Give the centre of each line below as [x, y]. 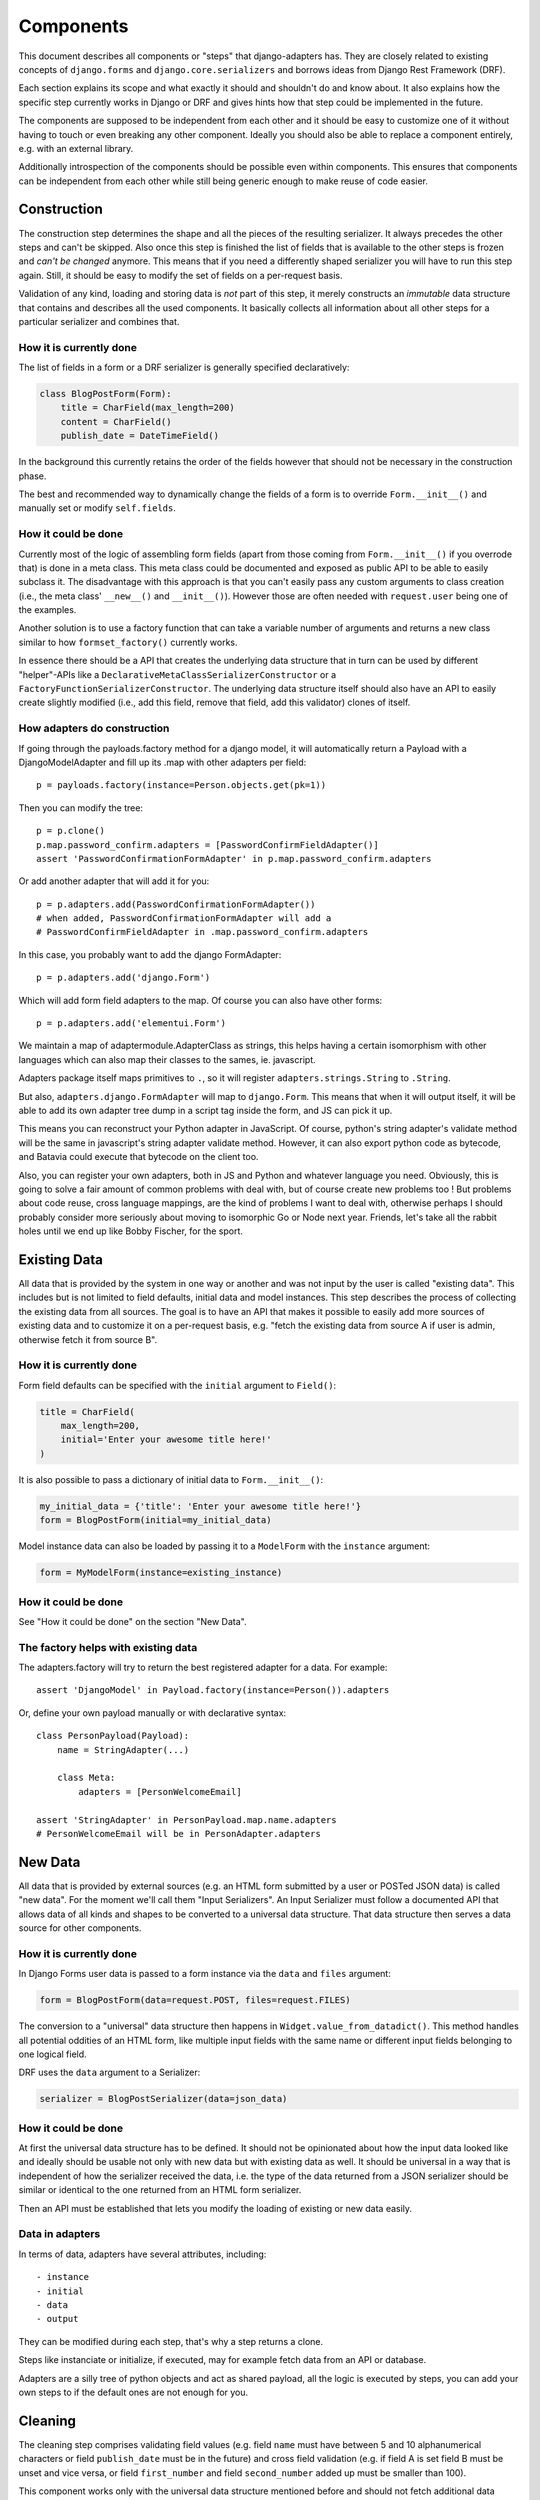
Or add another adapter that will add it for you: [114, 881]
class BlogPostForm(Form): [105, 394]
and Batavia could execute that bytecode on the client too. [138, 1157]
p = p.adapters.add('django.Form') [123, 978]
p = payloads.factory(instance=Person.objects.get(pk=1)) [181, 785]
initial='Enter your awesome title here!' [166, 1439]
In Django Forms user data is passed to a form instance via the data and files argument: [205, 1974]
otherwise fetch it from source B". [88, 1339]
